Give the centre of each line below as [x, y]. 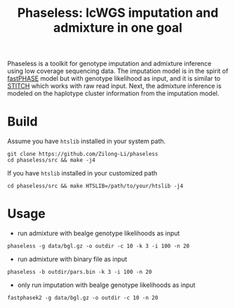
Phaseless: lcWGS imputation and [118, 13]
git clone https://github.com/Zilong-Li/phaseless [83, 154]
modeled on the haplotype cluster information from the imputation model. [113, 93]
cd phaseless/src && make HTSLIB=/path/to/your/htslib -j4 [95, 186]
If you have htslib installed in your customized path [82, 173]
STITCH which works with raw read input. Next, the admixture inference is [115, 86]
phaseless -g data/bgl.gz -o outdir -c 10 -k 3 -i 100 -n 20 [99, 246]
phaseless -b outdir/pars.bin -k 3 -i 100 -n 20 [80, 272]
